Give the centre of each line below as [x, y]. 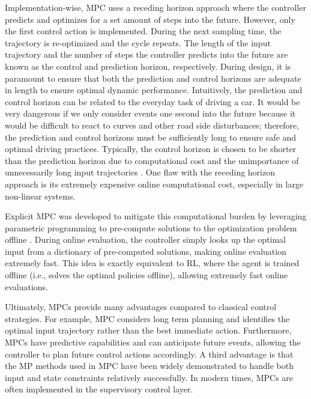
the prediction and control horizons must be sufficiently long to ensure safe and [151, 137]
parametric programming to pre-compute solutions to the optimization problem [151, 227]
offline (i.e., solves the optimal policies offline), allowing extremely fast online [146, 275]
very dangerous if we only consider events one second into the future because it [150, 113]
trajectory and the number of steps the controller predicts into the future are [146, 54]
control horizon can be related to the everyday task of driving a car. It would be [152, 101]
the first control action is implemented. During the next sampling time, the [143, 31]
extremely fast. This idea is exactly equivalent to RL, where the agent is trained [152, 263]
